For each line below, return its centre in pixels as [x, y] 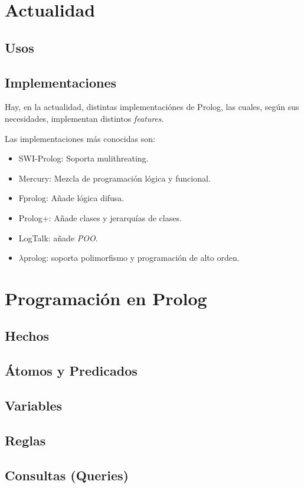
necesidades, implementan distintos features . [84, 118]
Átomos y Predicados [71, 371]
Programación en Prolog [106, 298]
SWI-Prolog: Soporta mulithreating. [84, 158]
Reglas [25, 440]
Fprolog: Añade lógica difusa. [71, 198]
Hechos [27, 336]
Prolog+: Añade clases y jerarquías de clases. [100, 217]
